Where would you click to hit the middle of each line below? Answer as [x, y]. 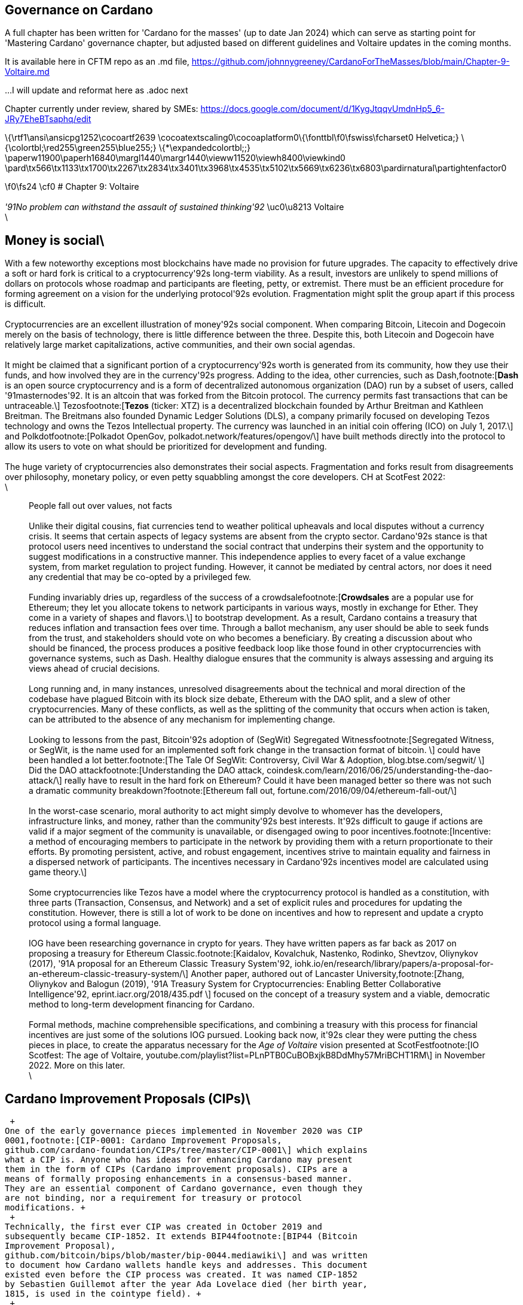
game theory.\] [58, 872]
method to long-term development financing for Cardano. [142, 1004]
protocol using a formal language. [95, 923]
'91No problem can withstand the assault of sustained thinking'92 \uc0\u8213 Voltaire [175, 207]
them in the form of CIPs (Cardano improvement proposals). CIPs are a [176, 1169]
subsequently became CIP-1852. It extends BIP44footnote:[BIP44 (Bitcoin [181, 1236]
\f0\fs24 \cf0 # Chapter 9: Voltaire [72, 187]
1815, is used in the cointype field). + [103, 1294]
